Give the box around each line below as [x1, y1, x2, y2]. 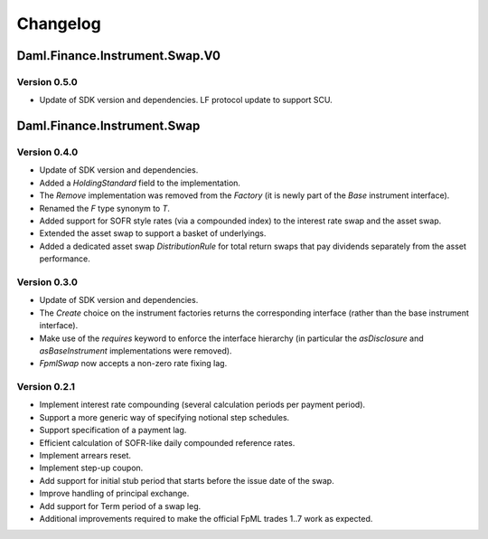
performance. [39, 253, 90, 264]
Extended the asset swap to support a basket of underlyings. [39, 228, 267, 239]
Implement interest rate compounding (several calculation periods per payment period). [39, 399, 366, 411]
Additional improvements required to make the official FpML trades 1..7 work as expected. [39, 513, 373, 524]
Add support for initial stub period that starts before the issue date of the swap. [39, 475, 334, 486]
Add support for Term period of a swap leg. [39, 500, 202, 511]
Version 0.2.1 [16, 381, 76, 393]
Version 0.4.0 [16, 146, 79, 158]
